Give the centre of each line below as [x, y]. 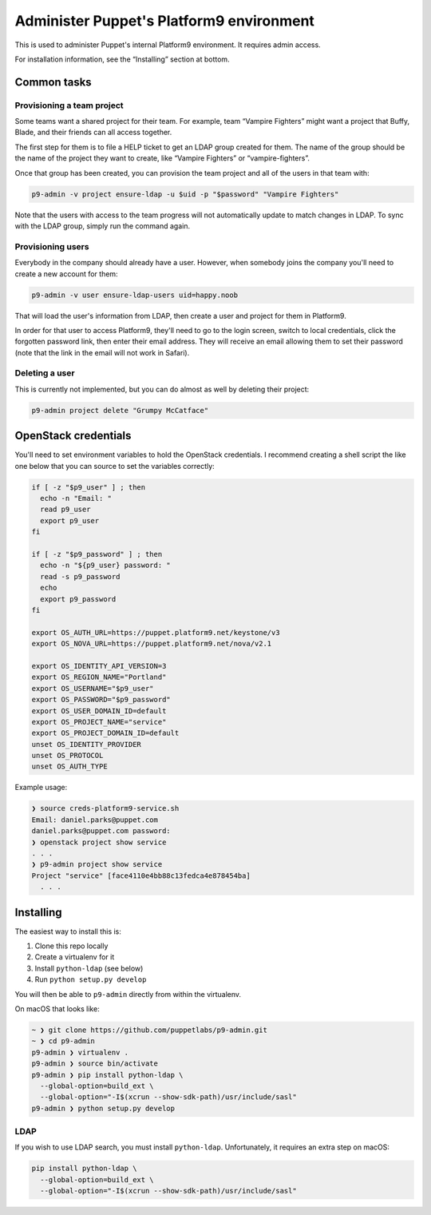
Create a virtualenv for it [75, 957]
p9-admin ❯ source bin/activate [95, 1064]
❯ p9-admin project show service [97, 864]
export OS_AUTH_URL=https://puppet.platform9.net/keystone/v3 [156, 632]
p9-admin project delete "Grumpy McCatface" [120, 410]
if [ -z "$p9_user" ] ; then [89, 487]
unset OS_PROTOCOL [67, 756]
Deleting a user [45, 373]
